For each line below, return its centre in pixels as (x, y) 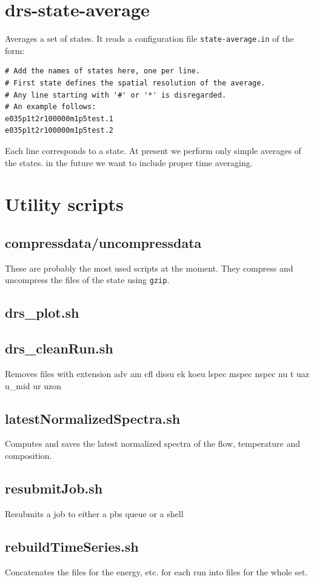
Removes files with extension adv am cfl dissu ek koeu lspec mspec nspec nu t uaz (157, 373)
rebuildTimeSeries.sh (72, 546)
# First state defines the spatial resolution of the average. (135, 83)
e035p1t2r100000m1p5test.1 (59, 119)
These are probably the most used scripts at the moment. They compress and (149, 268)
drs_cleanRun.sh (59, 348)
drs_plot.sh (42, 313)
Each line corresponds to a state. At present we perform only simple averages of (153, 150)
